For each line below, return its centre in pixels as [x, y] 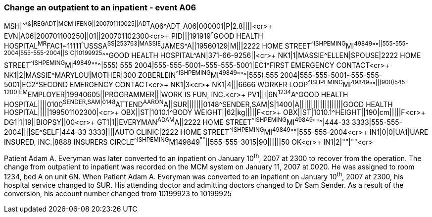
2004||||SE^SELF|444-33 [45, 132]
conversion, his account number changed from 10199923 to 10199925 [118, 193]
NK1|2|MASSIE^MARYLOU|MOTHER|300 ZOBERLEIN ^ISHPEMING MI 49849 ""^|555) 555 [141, 74]
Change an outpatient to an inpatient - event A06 [100, 7]
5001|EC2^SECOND [36, 84]
